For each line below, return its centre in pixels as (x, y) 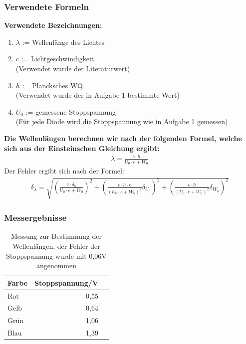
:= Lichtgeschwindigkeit (58, 59)
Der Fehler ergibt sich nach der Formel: (64, 170)
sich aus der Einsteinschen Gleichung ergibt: (82, 148)
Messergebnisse (35, 218)
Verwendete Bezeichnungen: (53, 25)
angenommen (56, 265)
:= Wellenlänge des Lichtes (63, 42)
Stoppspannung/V (66, 282)
